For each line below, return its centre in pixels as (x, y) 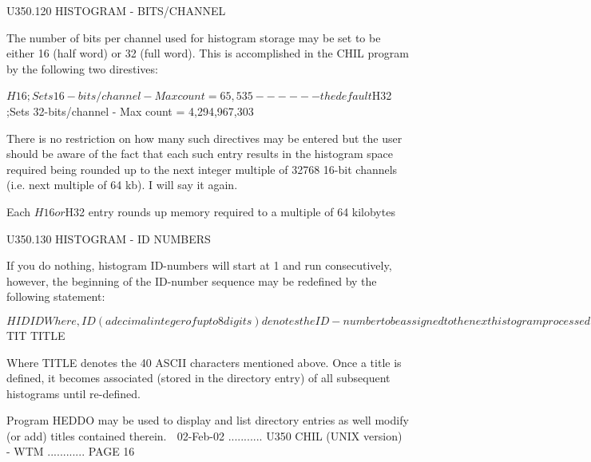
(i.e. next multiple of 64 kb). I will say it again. (122, 185)
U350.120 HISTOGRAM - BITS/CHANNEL (116, 10)
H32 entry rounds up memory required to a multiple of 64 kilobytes (230, 211)
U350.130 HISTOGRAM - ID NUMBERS (109, 238)
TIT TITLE (36, 335)
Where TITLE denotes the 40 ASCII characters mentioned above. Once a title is (204, 362)
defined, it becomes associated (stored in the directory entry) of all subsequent (198, 378)
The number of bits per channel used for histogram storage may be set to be (194, 37)
